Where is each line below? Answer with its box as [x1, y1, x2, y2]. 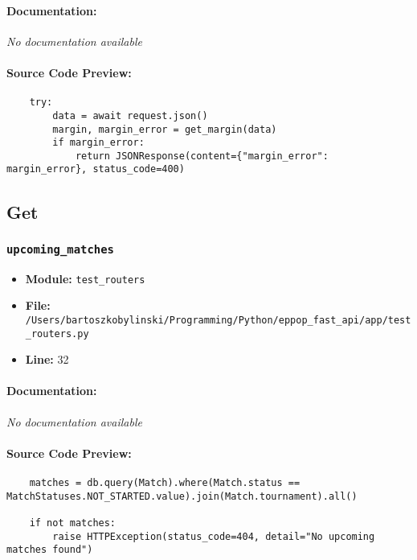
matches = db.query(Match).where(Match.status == [29, 477, 300, 489]
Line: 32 [25, 351, 69, 368]
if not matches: [29, 517, 117, 529]
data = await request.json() [52, 109, 208, 121]
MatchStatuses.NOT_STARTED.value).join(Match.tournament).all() [6, 490, 358, 502]
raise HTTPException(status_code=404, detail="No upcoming [52, 530, 375, 542]
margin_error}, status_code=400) [6, 163, 185, 175]
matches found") [6, 544, 93, 556]
